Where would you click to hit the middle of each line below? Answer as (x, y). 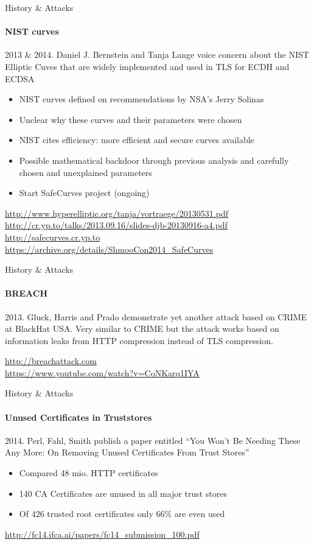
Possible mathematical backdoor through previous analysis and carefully (154, 160)
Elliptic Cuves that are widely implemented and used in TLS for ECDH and (147, 66)
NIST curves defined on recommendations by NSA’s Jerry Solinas (141, 99)
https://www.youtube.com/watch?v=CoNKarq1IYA (102, 372)
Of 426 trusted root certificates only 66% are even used (122, 514)
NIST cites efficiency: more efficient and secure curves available (137, 140)
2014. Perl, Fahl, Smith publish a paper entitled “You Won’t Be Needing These (153, 440)
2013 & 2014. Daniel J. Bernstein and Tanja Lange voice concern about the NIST (157, 54)
